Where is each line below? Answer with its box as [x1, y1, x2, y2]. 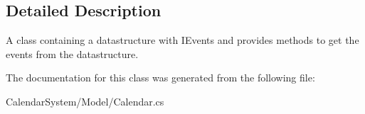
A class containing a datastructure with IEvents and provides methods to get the [6, 33, 359, 47]
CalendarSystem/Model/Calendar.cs [6, 93, 164, 108]
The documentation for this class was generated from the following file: [6, 70, 315, 85]
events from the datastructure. [6, 46, 139, 61]
